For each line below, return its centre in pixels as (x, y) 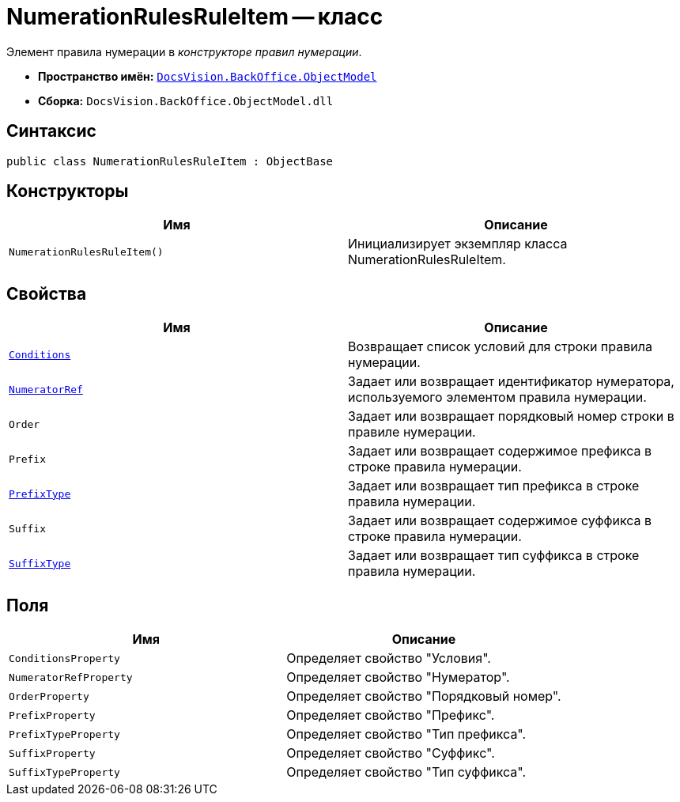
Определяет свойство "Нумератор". (398, 677)
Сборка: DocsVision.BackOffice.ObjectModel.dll (186, 100)
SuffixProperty (52, 753)
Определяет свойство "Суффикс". (391, 753)
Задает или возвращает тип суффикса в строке (494, 556)
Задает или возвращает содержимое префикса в (500, 451)
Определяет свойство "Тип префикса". (406, 734)
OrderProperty (49, 696)
